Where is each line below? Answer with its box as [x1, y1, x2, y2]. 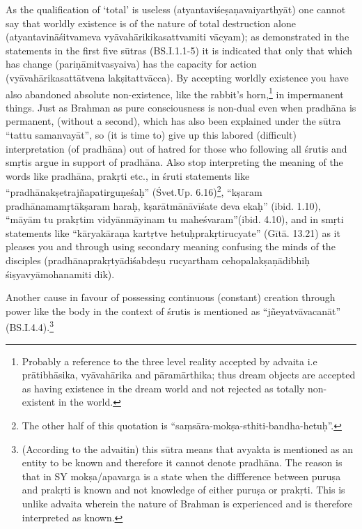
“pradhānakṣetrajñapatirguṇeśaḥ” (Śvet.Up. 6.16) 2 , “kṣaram [6, 183, 262, 199]
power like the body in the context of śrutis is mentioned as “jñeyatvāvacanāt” [6, 303, 341, 318]
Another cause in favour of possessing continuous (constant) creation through [6, 290, 336, 305]
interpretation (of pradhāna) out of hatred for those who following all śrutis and [6, 141, 347, 155]
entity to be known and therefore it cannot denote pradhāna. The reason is [22, 455, 343, 470]
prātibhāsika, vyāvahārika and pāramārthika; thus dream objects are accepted [22, 367, 356, 382]
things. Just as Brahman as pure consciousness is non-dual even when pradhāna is [6, 100, 356, 114]
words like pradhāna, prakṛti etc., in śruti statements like [6, 168, 250, 183]
